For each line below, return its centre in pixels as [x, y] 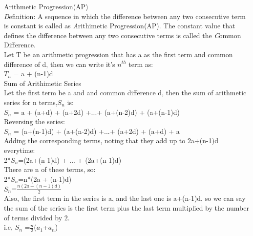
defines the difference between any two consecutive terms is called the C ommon [123, 35]
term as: [141, 64]
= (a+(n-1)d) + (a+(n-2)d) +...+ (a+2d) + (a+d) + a [96, 131]
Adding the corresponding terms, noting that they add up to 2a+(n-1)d [111, 140]
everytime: [20, 150]
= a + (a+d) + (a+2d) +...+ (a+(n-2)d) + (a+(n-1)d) [96, 112]
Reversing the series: [34, 121]
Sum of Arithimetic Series [43, 83]
